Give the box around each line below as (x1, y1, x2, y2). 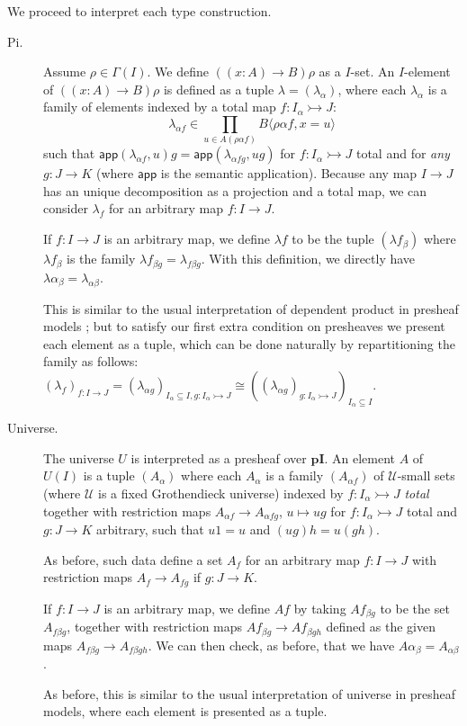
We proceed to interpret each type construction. (7, 2, 272, 20)
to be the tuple (292, 229, 374, 248)
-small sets (397, 466, 455, 485)
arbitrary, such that (95, 520, 204, 539)
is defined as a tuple (163, 79, 274, 98)
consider (43, 199, 88, 218)
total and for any (355, 144, 450, 163)
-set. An (350, 62, 395, 81)
